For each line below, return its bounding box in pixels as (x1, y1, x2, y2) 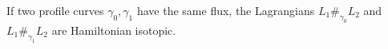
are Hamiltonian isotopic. (51, 21, 176, 38)
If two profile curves (6, 2, 104, 18)
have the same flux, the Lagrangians (136, 2, 315, 18)
